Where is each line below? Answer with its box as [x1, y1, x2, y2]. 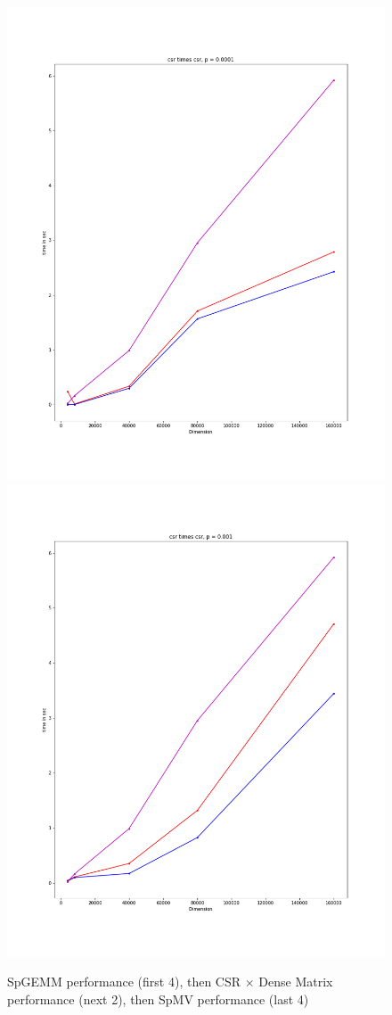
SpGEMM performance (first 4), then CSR [7, 972, 241, 991]
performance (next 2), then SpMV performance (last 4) [7, 990, 309, 1009]
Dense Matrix [258, 972, 333, 991]
